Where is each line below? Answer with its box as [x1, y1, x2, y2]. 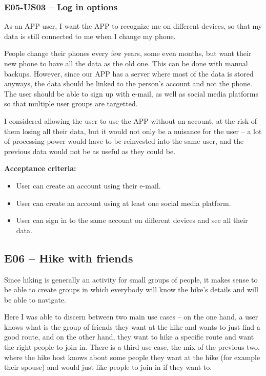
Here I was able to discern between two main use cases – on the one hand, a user [4, 311, 258, 322]
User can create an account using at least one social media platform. [16, 197, 231, 208]
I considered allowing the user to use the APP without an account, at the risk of [4, 115, 257, 126]
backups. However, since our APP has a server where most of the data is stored [4, 68, 254, 79]
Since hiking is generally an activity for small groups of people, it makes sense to [4, 274, 258, 285]
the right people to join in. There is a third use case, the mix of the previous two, [4, 342, 260, 352]
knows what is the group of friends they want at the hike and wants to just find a [4, 321, 260, 332]
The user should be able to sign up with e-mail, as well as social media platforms [4, 88, 259, 99]
